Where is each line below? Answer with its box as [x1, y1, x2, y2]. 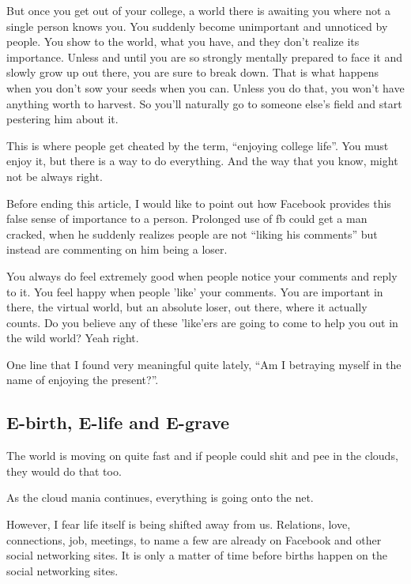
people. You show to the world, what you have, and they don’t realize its [6, 33, 360, 50]
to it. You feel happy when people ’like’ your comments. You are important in [6, 283, 383, 300]
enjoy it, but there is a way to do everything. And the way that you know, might [6, 153, 398, 169]
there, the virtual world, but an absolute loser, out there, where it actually [6, 299, 368, 315]
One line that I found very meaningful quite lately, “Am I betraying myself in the [6, 356, 402, 372]
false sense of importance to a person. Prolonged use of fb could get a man [6, 210, 368, 227]
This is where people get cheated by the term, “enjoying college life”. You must [6, 137, 389, 153]
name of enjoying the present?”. [6, 371, 159, 388]
